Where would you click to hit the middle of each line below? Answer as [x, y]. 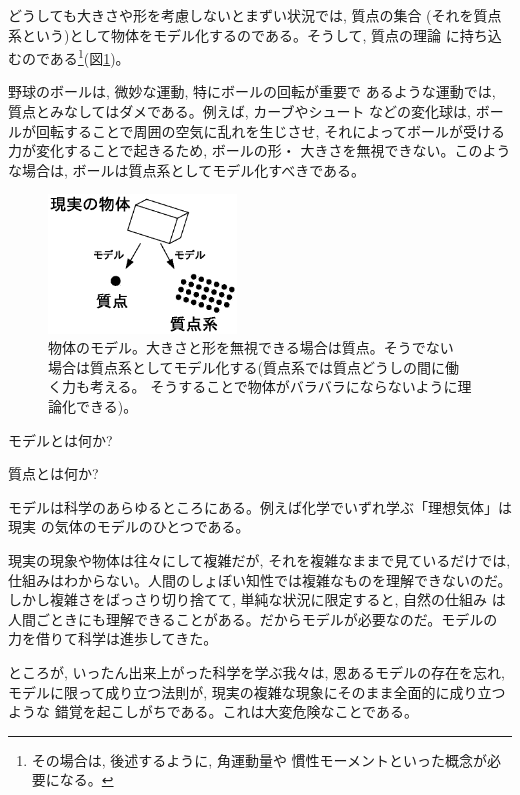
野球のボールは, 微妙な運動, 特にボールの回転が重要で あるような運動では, [252, 91]
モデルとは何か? [60, 439]
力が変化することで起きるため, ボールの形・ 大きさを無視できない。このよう [259, 150]
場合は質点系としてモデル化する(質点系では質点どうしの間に [247, 366]
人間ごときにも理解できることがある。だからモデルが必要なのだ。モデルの [253, 618]
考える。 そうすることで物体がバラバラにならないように [273, 386]
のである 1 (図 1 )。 [75, 56]
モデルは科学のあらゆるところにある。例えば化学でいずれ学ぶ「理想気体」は [260, 506]
